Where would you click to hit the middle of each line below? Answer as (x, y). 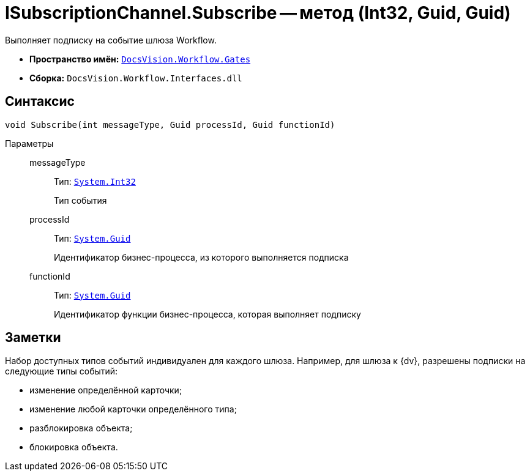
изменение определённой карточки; (106, 390)
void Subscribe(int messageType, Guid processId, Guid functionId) (170, 125)
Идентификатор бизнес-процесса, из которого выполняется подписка (201, 257)
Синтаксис (40, 102)
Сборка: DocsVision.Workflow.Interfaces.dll (136, 78)
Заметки (33, 338)
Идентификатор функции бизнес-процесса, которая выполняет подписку (207, 314)
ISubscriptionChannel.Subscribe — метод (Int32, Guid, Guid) (258, 13)
